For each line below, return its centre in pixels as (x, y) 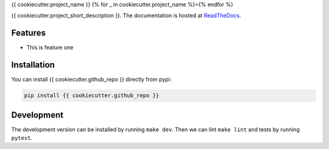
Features (28, 33)
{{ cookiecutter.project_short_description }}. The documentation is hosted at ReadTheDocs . (126, 16)
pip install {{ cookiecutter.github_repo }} (92, 95)
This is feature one (50, 47)
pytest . (22, 138)
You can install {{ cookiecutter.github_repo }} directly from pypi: (91, 80)
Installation (33, 65)
